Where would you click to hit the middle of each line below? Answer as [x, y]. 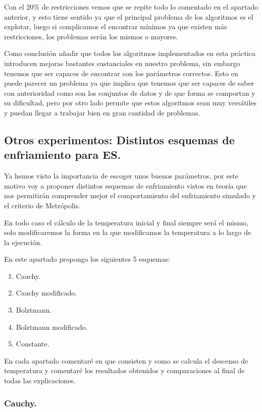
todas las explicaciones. [40, 380]
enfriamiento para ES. [63, 155]
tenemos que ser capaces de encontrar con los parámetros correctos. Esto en [121, 73]
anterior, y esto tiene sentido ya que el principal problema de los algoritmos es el [129, 16]
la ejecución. [23, 242]
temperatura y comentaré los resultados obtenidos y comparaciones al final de [124, 370]
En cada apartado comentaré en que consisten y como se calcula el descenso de [126, 360]
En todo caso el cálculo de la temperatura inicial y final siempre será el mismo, [126, 222]
